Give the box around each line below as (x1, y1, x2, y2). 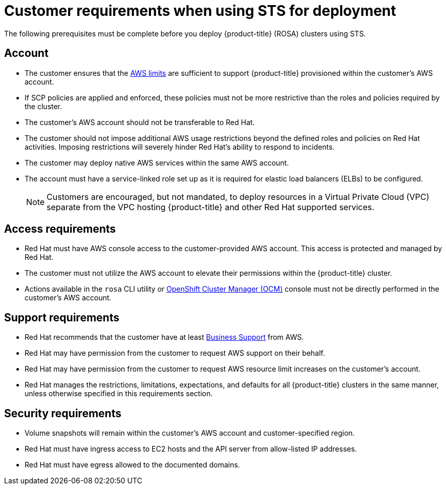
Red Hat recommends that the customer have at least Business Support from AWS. (25, 333, 304, 342)
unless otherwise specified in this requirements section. (25, 389, 213, 398)
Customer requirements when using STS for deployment (4, 2, 396, 19)
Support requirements (4, 311, 119, 324)
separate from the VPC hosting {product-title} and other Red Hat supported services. (47, 201, 374, 212)
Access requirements (4, 222, 116, 236)
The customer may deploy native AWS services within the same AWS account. (25, 158, 289, 167)
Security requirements (4, 406, 121, 420)
